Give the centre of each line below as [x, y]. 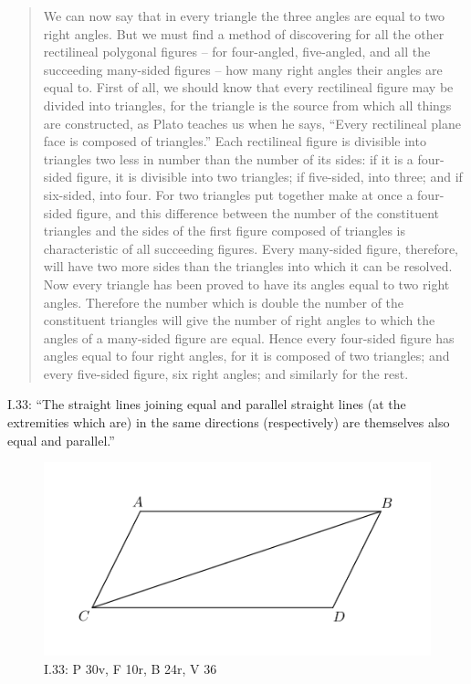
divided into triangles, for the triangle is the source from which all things [247, 105]
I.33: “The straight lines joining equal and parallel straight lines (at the [207, 404]
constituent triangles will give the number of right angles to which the [239, 320]
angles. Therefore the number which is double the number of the [224, 302]
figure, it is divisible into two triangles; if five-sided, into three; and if [269, 177]
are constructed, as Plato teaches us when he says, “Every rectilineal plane [252, 123]
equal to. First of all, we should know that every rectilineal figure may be [248, 87]
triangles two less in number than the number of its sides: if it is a [228, 158]
